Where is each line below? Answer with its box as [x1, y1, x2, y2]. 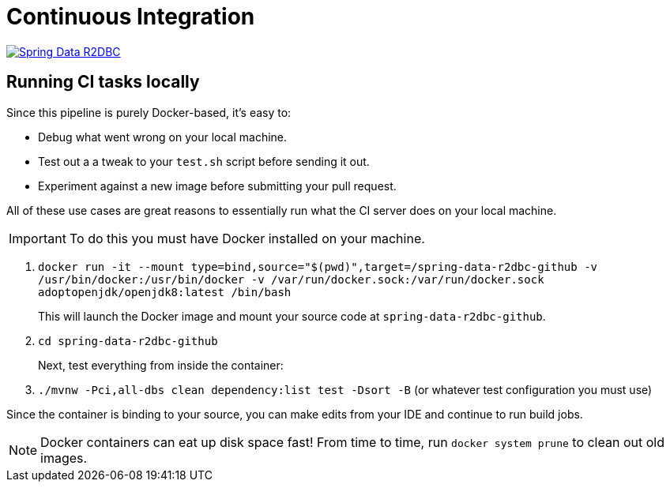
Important [9, 230, 66, 246]
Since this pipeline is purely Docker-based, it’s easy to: [6, 105, 292, 119]
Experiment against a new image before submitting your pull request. [38, 178, 397, 193]
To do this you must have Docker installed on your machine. [69, 230, 425, 246]
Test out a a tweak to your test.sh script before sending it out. [38, 154, 370, 168]
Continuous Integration [6, 3, 255, 30]
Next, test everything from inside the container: [38, 358, 284, 372]
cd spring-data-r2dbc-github [38, 334, 218, 347]
